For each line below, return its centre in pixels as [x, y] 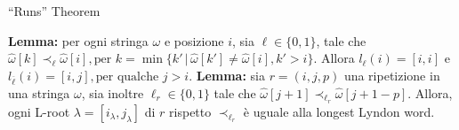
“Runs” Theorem [54, 11]
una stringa [39, 92]
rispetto [190, 111]
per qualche [127, 76]
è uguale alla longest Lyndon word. [339, 111]
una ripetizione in [392, 75]
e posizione [194, 40]
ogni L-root [39, 111]
